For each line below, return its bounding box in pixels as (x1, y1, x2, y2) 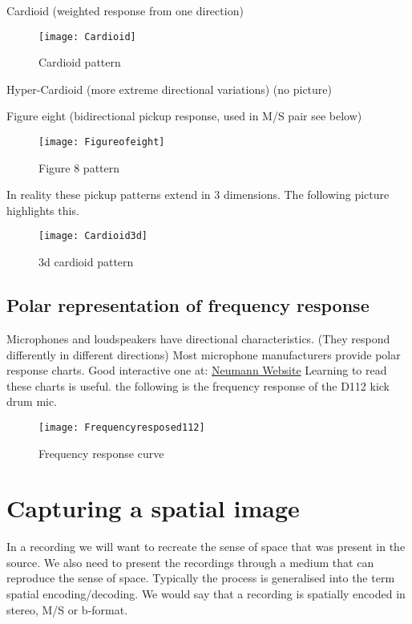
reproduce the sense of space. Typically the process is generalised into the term (6, 569, 395, 586)
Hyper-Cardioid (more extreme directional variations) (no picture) (6, 80, 332, 97)
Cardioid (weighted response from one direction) (6, 2, 244, 18)
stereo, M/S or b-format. (6, 601, 128, 618)
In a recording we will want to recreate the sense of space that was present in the (6, 538, 406, 555)
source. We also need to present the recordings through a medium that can (6, 553, 374, 570)
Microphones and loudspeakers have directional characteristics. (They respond (6, 330, 390, 346)
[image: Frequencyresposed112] (38, 421, 205, 433)
